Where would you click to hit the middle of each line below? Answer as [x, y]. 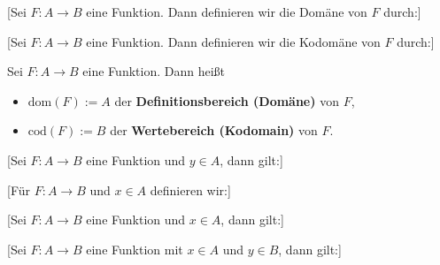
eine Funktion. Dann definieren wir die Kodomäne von [233, 41]
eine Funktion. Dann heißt [154, 71]
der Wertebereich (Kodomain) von [214, 130]
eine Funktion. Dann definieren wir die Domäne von [227, 11]
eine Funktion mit [135, 249]
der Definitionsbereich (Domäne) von [227, 100]
